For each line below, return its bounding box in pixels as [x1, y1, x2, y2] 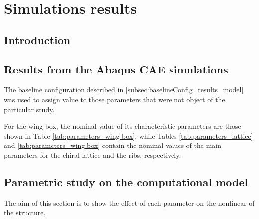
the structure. [4, 207, 46, 218]
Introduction [4, 32, 71, 47]
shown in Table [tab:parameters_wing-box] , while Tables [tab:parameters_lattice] [4, 130, 253, 141]
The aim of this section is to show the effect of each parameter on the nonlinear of [4, 197, 255, 208]
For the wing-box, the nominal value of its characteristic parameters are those [4, 121, 241, 131]
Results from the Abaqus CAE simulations [4, 61, 228, 76]
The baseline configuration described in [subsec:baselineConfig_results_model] [4, 84, 244, 95]
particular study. [4, 104, 55, 114]
